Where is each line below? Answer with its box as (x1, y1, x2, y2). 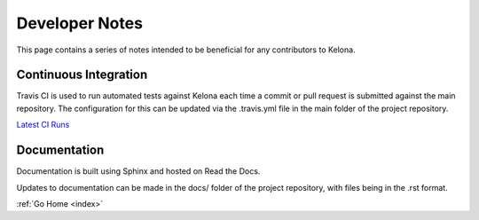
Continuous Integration (16, 67, 148, 82)
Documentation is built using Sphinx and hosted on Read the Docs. (16, 166, 261, 177)
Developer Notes (16, 13, 144, 33)
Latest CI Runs (16, 120, 70, 130)
